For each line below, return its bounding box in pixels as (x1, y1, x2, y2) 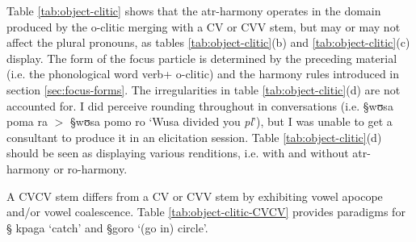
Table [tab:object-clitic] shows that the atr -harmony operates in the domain (6, 2, 381, 19)
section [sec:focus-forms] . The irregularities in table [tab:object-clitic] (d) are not (6, 81, 401, 98)
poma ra (6, 113, 48, 130)
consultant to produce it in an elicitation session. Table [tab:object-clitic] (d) (6, 128, 382, 145)
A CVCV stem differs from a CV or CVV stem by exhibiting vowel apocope (6, 187, 383, 204)
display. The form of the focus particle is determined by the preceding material (6, 49, 397, 66)
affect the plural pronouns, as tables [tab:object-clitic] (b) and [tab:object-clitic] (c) (6, 34, 410, 51)
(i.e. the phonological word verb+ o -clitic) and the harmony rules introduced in (6, 65, 400, 82)
